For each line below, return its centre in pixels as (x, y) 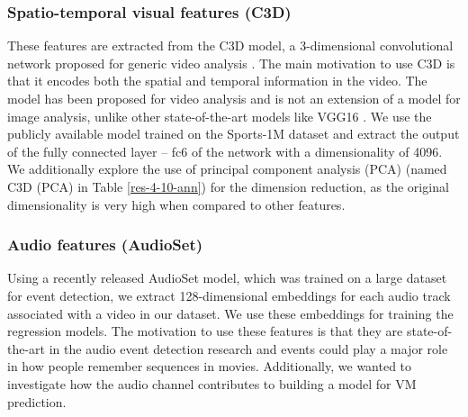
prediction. (37, 401)
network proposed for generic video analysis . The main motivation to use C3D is (231, 63)
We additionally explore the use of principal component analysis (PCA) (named (227, 169)
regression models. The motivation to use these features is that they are (205, 331)
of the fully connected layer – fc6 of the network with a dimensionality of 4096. (225, 151)
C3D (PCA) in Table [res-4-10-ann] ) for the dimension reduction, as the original (228, 186)
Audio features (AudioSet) (105, 245)
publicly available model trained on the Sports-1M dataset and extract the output (234, 134)
